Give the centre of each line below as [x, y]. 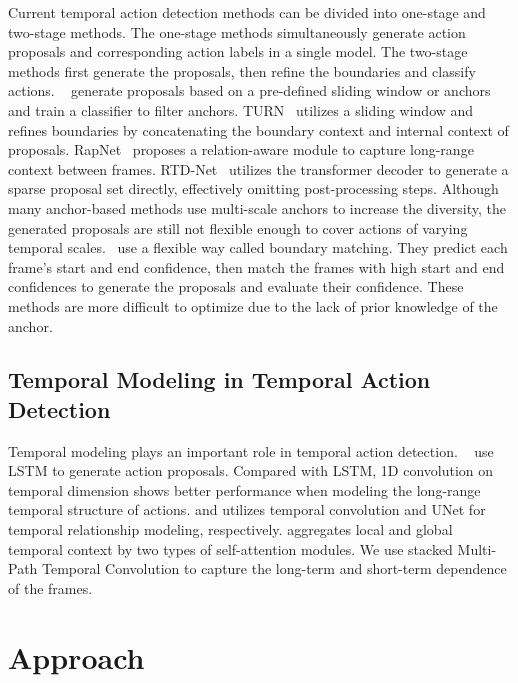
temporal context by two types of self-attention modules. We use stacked [230, 548]
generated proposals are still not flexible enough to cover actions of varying [238, 227]
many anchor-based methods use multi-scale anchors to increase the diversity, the [257, 207]
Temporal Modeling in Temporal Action [219, 379]
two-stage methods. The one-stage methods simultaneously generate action [237, 31]
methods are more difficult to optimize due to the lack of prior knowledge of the [253, 305]
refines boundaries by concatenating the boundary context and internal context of [258, 129]
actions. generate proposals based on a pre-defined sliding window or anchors [249, 90]
